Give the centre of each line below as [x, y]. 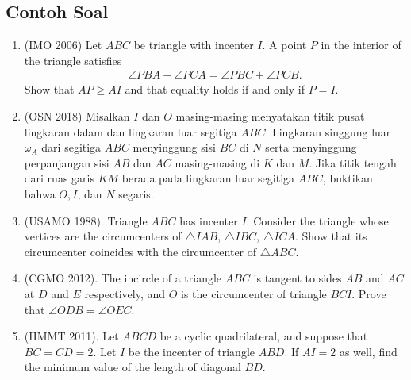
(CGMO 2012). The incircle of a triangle [123, 278]
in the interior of [361, 45]
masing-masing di [217, 162]
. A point [284, 45]
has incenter [209, 220]
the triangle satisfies [73, 60]
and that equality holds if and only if [215, 89]
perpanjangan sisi [67, 162]
